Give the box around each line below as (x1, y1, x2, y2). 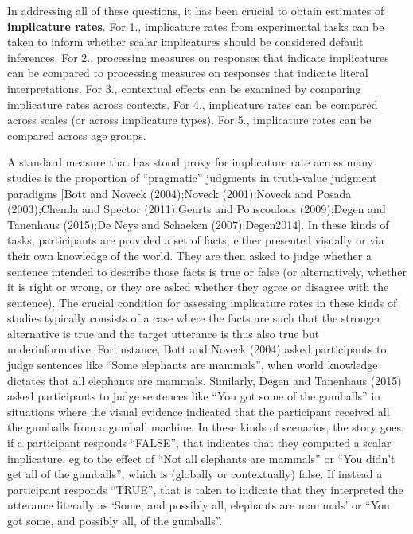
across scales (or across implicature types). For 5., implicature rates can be (7, 111, 372, 128)
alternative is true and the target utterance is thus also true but (7, 325, 320, 341)
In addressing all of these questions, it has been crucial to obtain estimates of (7, 2, 384, 18)
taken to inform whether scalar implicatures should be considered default (7, 33, 364, 50)
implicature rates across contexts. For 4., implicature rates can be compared (7, 95, 378, 112)
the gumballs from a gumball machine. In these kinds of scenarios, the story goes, (7, 419, 404, 435)
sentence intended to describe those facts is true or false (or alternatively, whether (7, 263, 407, 279)
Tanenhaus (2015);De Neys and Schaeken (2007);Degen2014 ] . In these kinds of (7, 216, 389, 232)
